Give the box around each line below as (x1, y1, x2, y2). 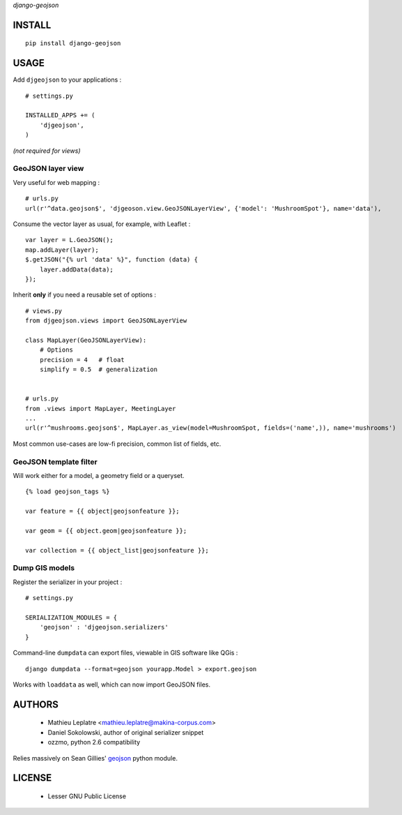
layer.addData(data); (39, 265, 114, 274)
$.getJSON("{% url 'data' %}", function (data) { (25, 255, 199, 264)
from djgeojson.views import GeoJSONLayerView (25, 317, 187, 324)
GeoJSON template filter (13, 457, 98, 467)
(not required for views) (13, 147, 81, 155)
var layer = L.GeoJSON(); (25, 236, 114, 244)
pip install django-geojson (25, 39, 121, 47)
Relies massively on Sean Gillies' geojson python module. (13, 754, 178, 762)
